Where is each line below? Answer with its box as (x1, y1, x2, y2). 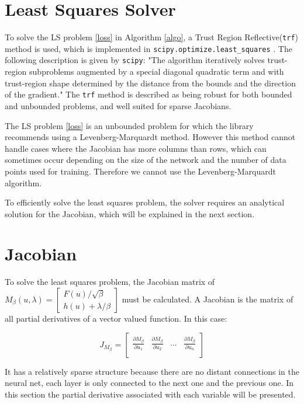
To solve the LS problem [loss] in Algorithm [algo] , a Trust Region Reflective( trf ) (5, 31, 299, 43)
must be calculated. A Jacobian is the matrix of (122, 293, 293, 305)
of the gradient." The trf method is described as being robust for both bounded (5, 88, 292, 100)
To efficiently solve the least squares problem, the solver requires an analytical (5, 196, 285, 208)
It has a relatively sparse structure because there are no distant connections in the (5, 365, 299, 377)
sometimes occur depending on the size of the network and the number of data (5, 154, 286, 166)
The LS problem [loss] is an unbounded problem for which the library (5, 119, 254, 131)
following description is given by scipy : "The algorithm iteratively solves (5, 54, 265, 66)
